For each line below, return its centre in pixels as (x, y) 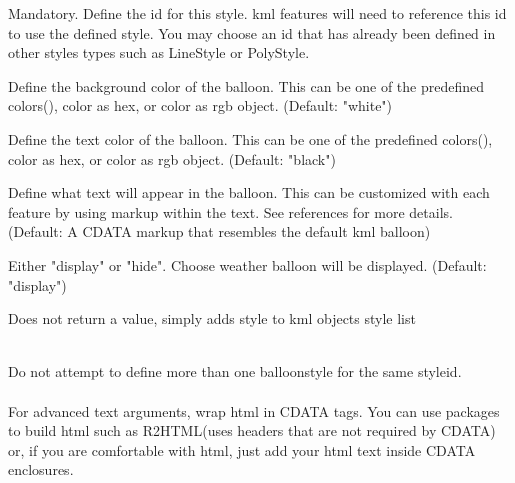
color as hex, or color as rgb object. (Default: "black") (172, 158)
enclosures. (41, 469)
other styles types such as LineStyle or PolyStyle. (159, 52)
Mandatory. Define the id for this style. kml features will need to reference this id (257, 13)
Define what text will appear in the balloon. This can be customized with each (249, 192)
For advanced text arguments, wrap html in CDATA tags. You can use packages (254, 410)
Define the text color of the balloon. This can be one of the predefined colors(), (250, 138)
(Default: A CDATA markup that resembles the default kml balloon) (219, 231)
